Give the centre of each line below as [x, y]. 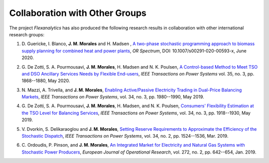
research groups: [27, 34]
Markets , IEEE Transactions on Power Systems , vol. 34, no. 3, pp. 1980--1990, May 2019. [113, 97]
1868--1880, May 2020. [46, 81]
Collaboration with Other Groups [78, 13]
